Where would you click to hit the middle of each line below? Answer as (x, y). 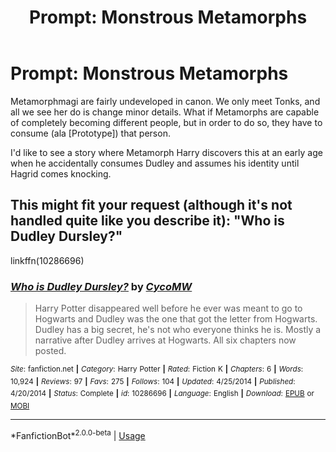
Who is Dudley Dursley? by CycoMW (101, 286)
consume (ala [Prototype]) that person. (90, 133)
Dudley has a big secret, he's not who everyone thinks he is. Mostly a (178, 330)
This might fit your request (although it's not (151, 205)
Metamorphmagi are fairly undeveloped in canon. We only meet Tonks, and (165, 101)
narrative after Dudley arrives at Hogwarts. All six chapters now (165, 340)
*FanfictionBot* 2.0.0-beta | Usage (78, 434)
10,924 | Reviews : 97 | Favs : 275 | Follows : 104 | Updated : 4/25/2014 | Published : (153, 381)
